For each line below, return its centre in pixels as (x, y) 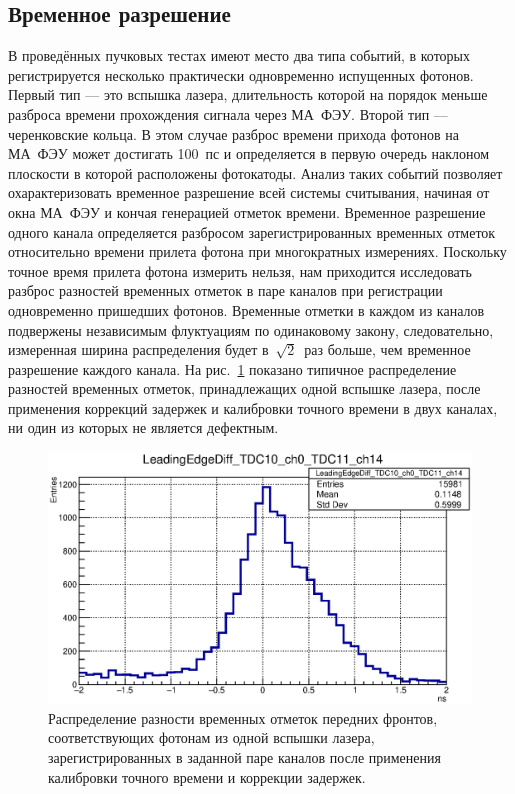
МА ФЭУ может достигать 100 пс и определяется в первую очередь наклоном (249, 153)
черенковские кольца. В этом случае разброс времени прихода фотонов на (234, 133)
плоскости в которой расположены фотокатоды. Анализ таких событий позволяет (255, 172)
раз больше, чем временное (387, 349)
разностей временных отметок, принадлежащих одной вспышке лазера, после (244, 388)
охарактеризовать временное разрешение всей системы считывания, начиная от (249, 192)
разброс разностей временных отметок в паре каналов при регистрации (225, 290)
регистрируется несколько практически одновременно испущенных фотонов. (241, 74)
